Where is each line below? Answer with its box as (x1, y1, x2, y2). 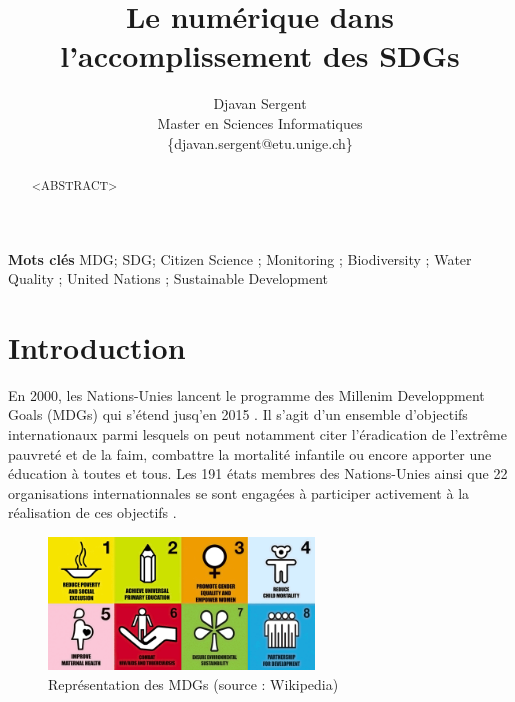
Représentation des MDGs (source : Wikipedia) (48, 673, 339, 694)
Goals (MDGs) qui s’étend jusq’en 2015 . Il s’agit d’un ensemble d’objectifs (8, 404, 468, 425)
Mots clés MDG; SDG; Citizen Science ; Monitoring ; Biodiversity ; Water (8, 248, 472, 269)
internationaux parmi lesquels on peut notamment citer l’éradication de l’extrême (8, 424, 507, 445)
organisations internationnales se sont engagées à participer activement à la (8, 482, 470, 503)
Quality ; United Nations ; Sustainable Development (8, 268, 329, 289)
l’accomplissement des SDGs (60, 35, 460, 76)
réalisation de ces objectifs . (8, 502, 177, 523)
